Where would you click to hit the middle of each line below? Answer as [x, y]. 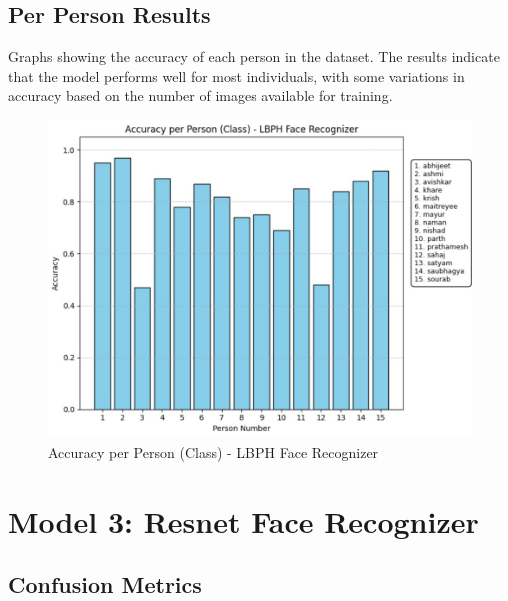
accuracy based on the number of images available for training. [200, 95]
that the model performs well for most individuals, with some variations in [236, 75]
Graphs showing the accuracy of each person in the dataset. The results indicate [254, 56]
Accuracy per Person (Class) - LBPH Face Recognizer [213, 452]
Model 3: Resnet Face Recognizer [243, 520]
